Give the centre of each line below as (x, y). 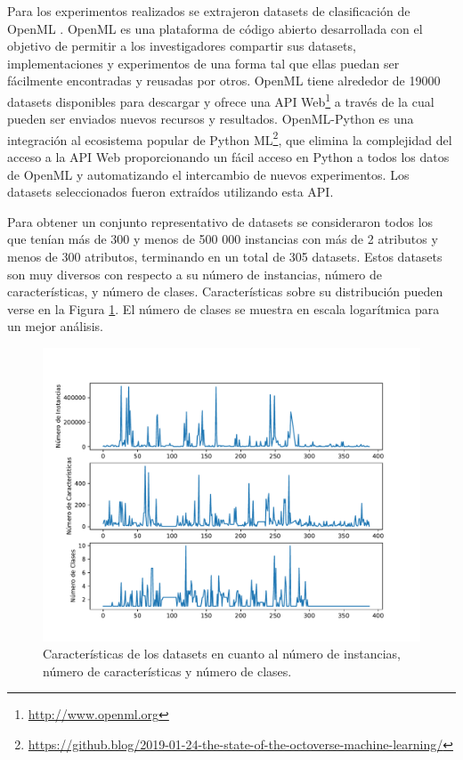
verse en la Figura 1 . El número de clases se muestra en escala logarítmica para (223, 308)
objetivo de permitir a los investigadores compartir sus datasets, (182, 46)
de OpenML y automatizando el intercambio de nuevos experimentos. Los (208, 174)
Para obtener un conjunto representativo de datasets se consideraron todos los (220, 221)
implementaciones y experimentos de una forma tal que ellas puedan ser (203, 63)
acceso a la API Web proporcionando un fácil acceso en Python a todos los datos (228, 157)
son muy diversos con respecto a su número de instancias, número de (195, 274)
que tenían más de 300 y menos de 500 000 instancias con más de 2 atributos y (223, 239)
